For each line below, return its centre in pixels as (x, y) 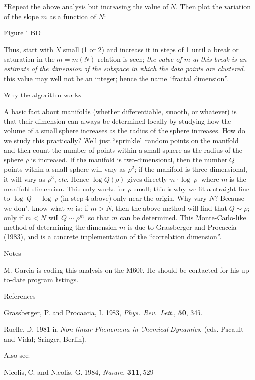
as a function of (73, 16)
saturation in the (29, 59)
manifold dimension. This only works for (65, 188)
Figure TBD (22, 33)
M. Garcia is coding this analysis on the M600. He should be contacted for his (122, 269)
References (20, 296)
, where (208, 178)
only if (14, 217)
